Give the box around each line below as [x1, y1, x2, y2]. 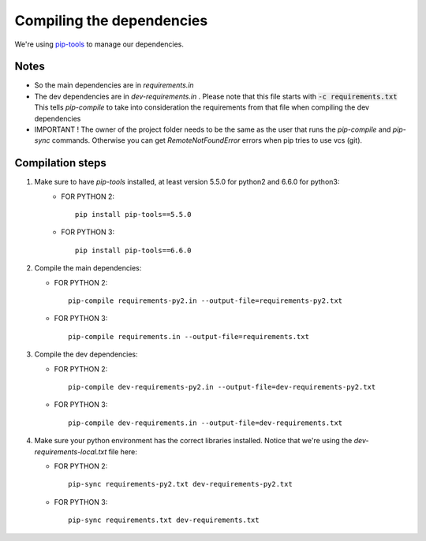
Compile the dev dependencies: [34, 349, 138, 359]
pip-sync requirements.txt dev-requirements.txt [68, 516, 260, 524]
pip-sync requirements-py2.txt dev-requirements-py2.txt [68, 479, 293, 489]
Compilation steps [14, 156, 106, 170]
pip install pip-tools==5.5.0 [75, 210, 192, 219]
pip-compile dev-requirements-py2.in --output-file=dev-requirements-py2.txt [68, 382, 376, 391]
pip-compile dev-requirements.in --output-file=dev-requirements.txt [68, 418, 343, 427]
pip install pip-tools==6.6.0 [75, 245, 192, 255]
